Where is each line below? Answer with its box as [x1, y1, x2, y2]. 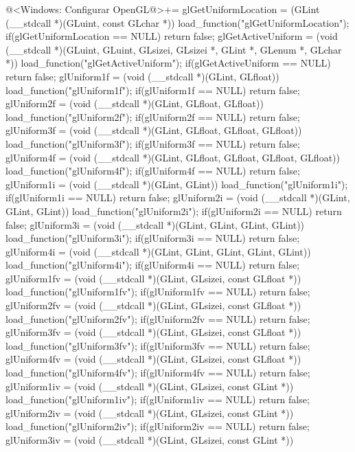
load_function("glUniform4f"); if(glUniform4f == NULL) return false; [5, 163, 300, 178]
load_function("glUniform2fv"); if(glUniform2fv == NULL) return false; [5, 311, 310, 326]
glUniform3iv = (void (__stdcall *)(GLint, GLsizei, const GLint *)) [5, 433, 294, 447]
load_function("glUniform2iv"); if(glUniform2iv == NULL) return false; [5, 419, 310, 433]
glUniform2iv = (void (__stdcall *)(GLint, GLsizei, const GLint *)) [5, 405, 294, 420]
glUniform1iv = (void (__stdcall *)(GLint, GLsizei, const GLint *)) [5, 378, 294, 393]
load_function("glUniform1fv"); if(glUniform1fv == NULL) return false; [5, 284, 310, 299]
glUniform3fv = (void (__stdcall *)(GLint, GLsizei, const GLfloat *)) [5, 325, 301, 339]
